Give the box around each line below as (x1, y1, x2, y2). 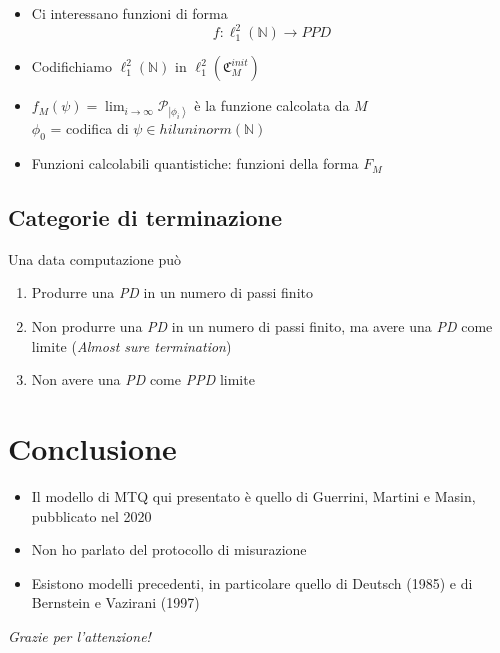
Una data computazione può (8, 248, 182, 269)
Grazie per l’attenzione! (8, 625, 151, 646)
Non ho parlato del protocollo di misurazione (31, 539, 307, 560)
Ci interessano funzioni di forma (31, 3, 228, 23)
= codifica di (50, 118, 129, 139)
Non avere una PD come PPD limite (31, 369, 255, 390)
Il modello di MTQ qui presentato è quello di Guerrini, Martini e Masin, (31, 485, 476, 506)
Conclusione (8, 428, 177, 469)
